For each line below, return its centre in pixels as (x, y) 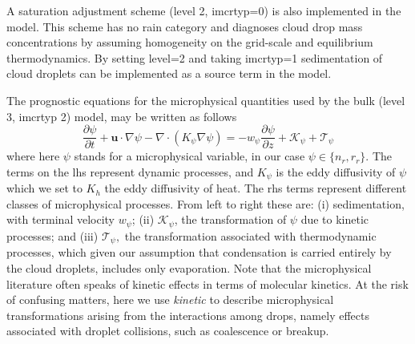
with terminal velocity (60, 219)
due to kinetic (335, 219)
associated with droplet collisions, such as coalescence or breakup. (168, 331)
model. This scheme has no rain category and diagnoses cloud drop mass (185, 26)
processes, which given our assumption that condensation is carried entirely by (199, 252)
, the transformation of (230, 219)
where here (33, 156)
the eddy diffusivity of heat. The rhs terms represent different (256, 188)
